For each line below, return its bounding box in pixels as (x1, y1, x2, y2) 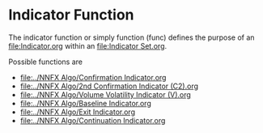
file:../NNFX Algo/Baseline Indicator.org (19, 98, 151, 108)
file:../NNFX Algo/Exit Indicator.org (19, 107, 136, 117)
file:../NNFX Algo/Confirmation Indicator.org (19, 72, 167, 82)
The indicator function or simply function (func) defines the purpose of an (8, 32, 255, 42)
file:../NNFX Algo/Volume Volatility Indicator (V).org (19, 89, 192, 99)
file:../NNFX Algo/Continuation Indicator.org (19, 115, 166, 125)
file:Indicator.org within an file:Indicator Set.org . (8, 41, 168, 50)
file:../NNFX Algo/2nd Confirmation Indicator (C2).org (19, 81, 199, 91)
